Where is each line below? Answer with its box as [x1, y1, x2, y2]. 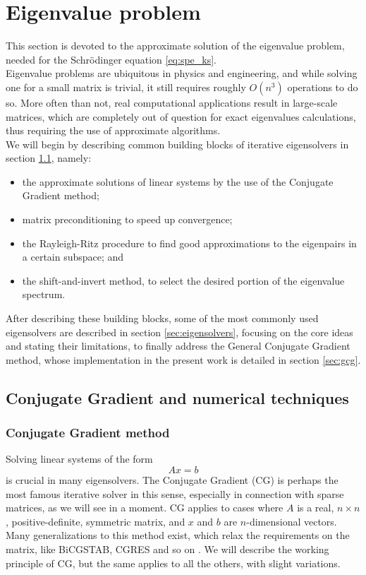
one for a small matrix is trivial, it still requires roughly [6, 79, 246, 94]
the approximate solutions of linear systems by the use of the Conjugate [22, 174, 334, 189]
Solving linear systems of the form [6, 451, 153, 466]
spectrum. [22, 287, 66, 302]
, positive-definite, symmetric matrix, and [6, 514, 185, 528]
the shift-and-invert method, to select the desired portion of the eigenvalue [22, 273, 345, 287]
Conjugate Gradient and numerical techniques [6, 386, 349, 408]
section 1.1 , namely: [6, 150, 92, 165]
